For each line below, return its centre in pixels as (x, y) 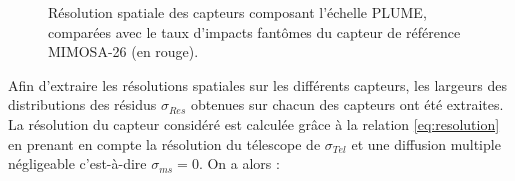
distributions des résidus (82, 104)
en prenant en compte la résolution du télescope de (164, 143)
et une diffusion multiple (426, 143)
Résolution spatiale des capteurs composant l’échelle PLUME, (237, 12)
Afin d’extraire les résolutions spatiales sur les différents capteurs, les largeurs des (257, 84)
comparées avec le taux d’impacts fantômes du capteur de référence (254, 31)
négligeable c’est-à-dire (77, 163)
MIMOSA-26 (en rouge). (123, 51)
